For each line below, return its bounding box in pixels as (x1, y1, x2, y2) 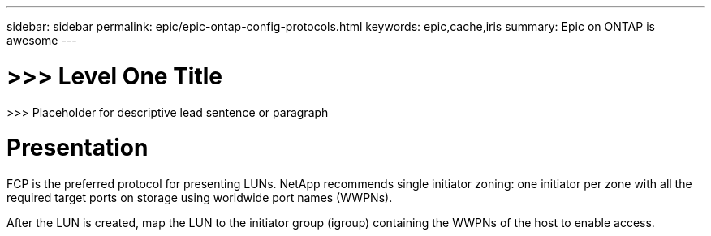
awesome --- (6, 33, 77, 47)
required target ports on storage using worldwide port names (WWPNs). (6, 191, 393, 204)
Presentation (6, 134, 149, 162)
